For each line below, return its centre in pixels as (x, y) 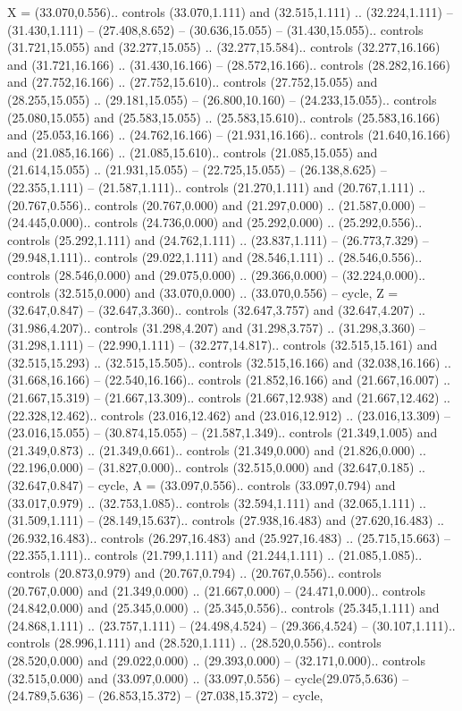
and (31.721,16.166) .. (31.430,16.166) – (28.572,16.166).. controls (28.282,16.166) (229, 64)
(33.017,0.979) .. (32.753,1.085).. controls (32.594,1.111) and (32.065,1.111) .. (217, 502)
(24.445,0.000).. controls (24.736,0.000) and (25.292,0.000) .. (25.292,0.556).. (215, 222)
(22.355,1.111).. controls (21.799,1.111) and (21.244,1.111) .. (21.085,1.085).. (215, 555)
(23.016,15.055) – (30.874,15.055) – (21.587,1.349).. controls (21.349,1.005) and (223, 432)
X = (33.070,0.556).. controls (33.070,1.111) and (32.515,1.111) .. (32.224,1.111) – (230, 12)
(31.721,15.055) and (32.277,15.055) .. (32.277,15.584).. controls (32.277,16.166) (224, 47)
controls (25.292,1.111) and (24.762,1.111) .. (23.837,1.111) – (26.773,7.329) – (218, 239)
